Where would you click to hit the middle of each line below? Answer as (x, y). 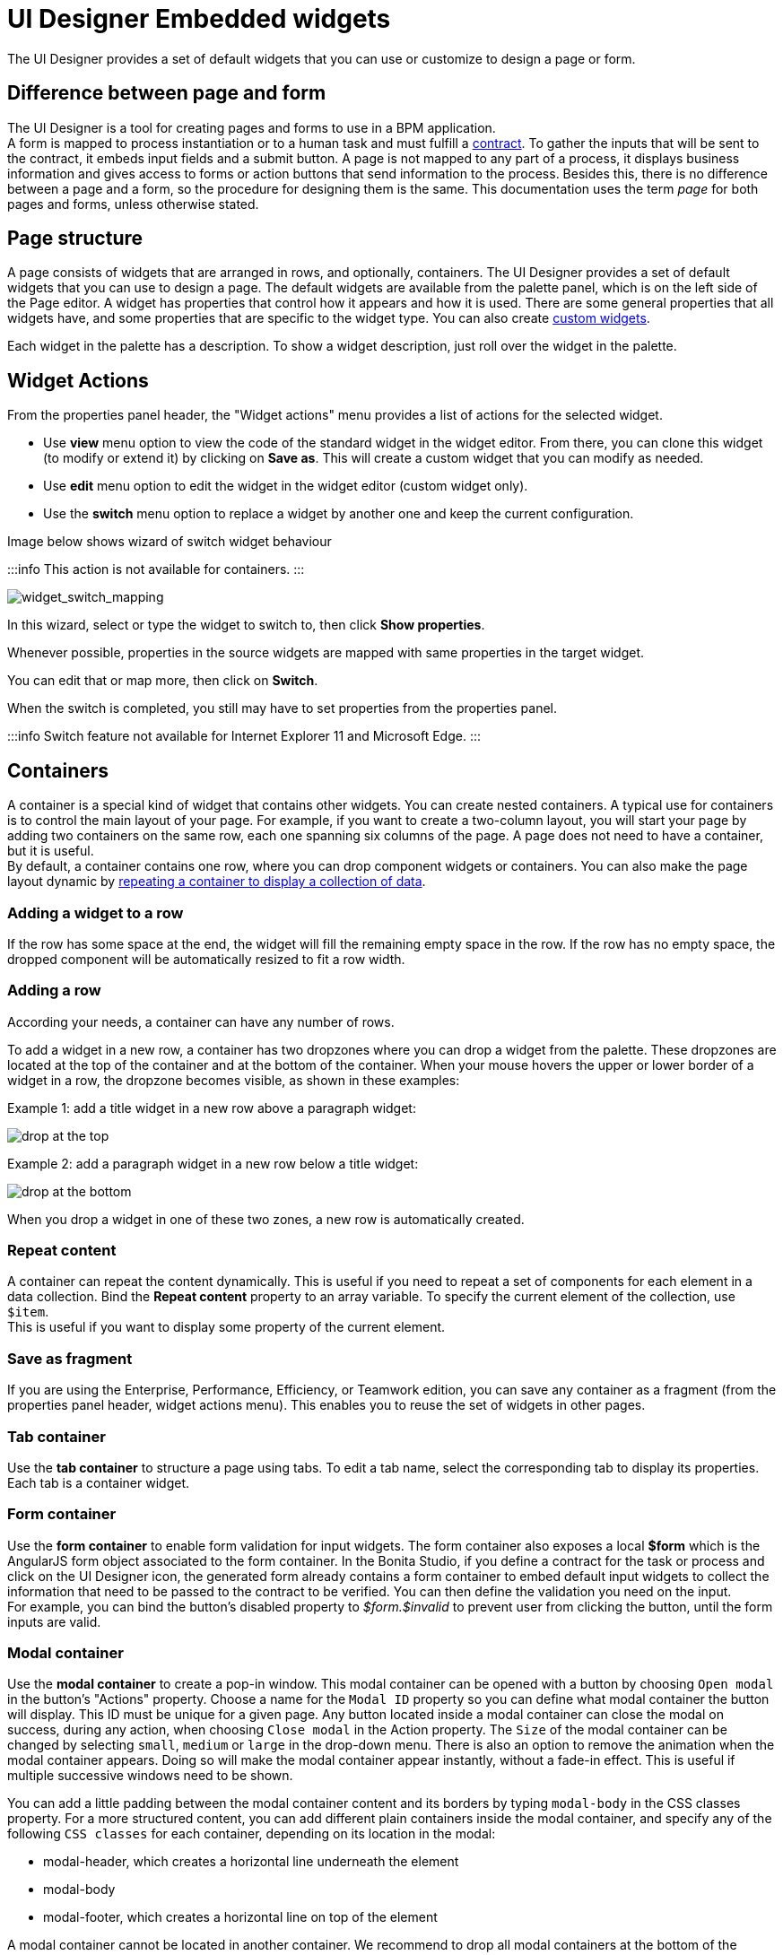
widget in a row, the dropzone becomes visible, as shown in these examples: (234, 1080)
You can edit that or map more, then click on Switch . (163, 681)
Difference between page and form (167, 93)
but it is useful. (51, 851)
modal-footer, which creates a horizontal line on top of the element (240, 1917)
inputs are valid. (54, 1621)
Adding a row (54, 991)
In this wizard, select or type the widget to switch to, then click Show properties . (246, 625)
